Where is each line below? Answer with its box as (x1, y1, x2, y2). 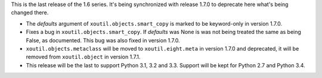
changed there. (11, 9, 49, 16)
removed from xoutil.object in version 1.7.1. (26, 54, 141, 61)
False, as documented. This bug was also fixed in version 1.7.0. (26, 36, 180, 44)
